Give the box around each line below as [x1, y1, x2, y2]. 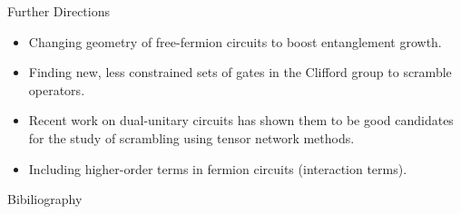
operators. [28, 80, 85, 99]
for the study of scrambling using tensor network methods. [28, 128, 355, 147]
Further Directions [7, 2, 110, 20]
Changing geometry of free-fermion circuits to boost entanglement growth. [28, 32, 442, 51]
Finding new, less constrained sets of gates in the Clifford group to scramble [28, 63, 452, 82]
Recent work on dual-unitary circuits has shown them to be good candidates [28, 111, 454, 130]
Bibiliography [7, 190, 83, 209]
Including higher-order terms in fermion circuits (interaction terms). [28, 159, 407, 178]
